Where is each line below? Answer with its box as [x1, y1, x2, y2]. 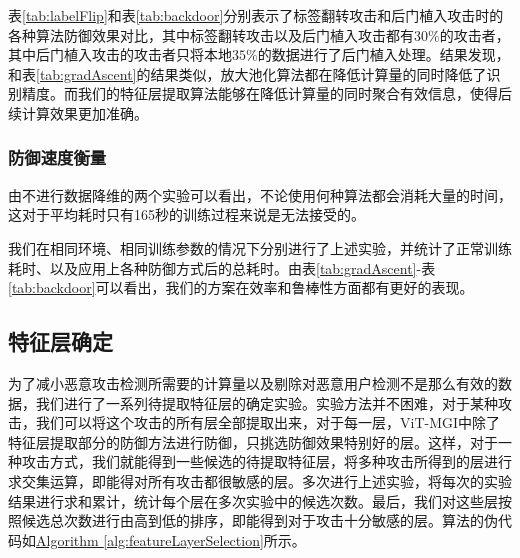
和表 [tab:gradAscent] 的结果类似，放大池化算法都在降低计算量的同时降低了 [8, 63, 487, 84]
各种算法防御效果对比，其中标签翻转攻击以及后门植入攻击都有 [8, 24, 414, 45]
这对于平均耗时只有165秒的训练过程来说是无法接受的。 [8, 204, 365, 225]
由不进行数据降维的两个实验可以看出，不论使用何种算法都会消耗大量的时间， [8, 184, 512, 205]
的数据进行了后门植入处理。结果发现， [257, 44, 510, 65]
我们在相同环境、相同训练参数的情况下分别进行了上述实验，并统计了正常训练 [8, 237, 512, 258]
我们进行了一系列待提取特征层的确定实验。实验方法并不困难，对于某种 [35, 392, 498, 413]
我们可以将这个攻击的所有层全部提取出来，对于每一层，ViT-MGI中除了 [35, 412, 501, 433]
